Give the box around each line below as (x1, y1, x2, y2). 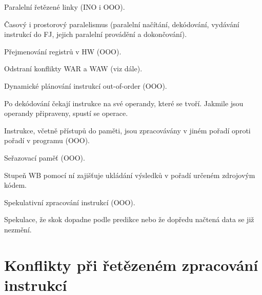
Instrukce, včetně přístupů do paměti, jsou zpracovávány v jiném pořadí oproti (4, 125, 251, 135)
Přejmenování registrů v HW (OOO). (4, 46, 122, 56)
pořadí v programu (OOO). (4, 135, 90, 146)
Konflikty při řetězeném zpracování (4, 254, 258, 275)
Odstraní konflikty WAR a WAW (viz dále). (4, 63, 143, 74)
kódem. (4, 180, 27, 190)
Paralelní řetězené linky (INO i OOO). (4, 2, 125, 12)
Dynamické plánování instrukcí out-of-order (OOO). (4, 80, 167, 91)
